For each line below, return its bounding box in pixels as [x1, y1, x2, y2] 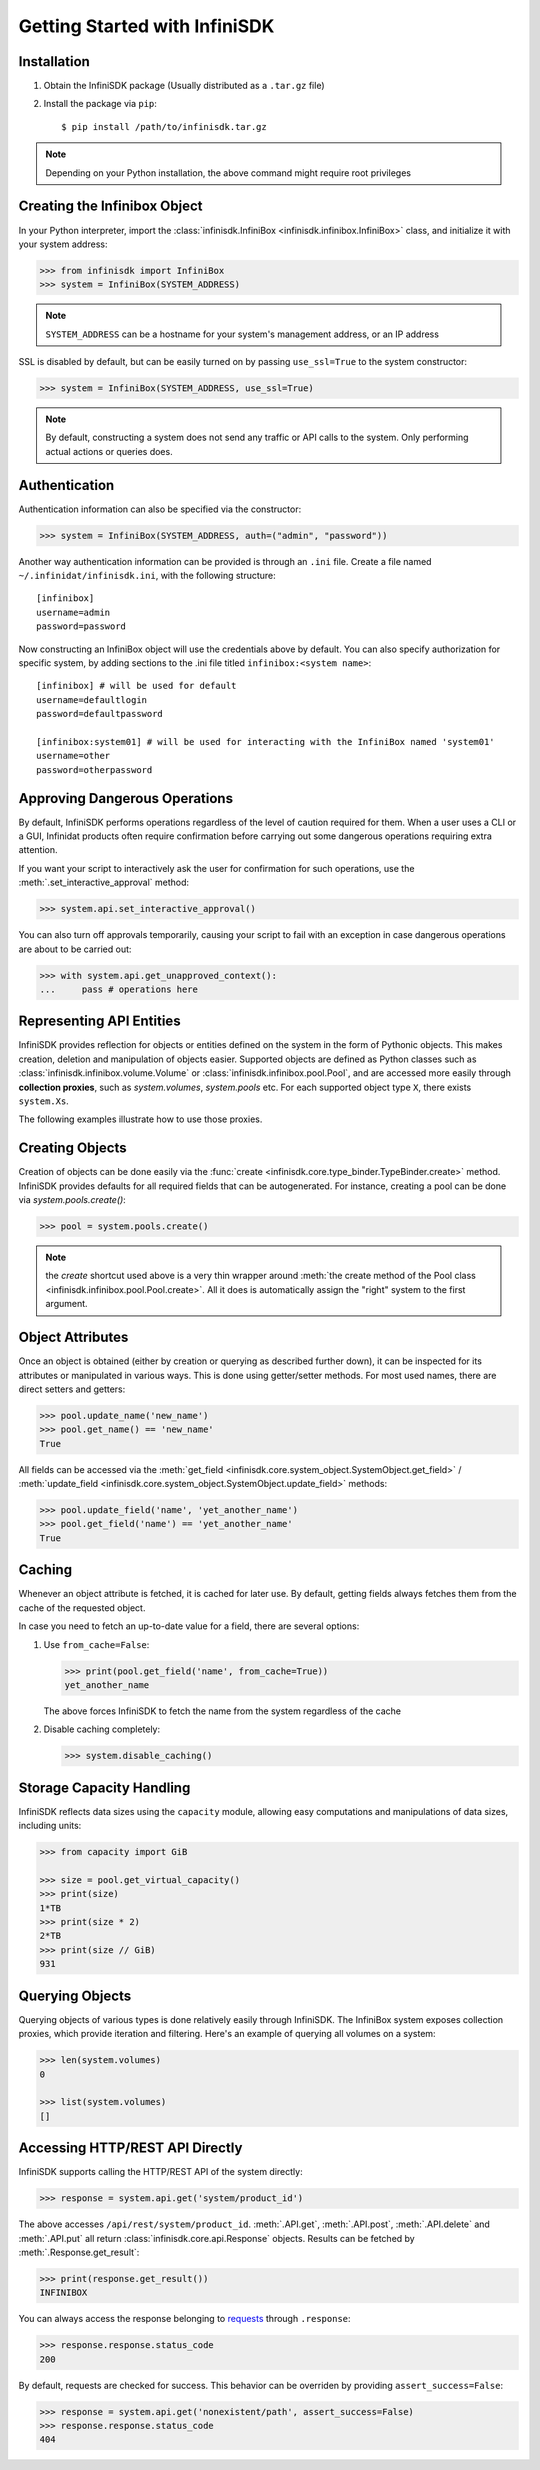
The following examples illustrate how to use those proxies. [18, 1113, 263, 1125]
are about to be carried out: [18, 943, 132, 955]
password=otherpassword [36, 764, 153, 775]
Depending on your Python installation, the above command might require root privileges [45, 166, 412, 179]
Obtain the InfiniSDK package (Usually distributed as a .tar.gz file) [43, 80, 325, 92]
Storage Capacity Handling [18, 1779, 191, 1796]
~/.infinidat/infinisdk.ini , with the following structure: [18, 570, 277, 582]
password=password [36, 621, 127, 632]
